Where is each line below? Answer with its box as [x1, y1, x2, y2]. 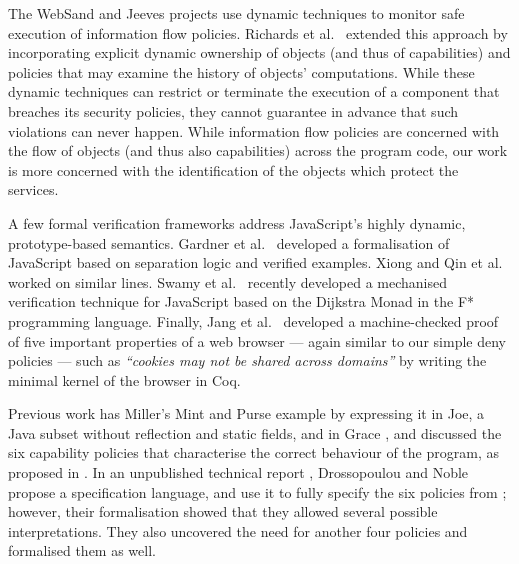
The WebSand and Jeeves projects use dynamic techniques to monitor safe [8, 3, 465, 23]
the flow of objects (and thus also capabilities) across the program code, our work [8, 140, 508, 161]
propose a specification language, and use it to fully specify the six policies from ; [8, 481, 507, 502]
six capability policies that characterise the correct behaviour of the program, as [8, 442, 499, 463]
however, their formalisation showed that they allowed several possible [8, 501, 438, 522]
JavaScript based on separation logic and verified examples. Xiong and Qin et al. [8, 252, 503, 273]
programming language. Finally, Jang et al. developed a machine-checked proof [8, 310, 499, 331]
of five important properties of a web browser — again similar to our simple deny [8, 330, 506, 351]
